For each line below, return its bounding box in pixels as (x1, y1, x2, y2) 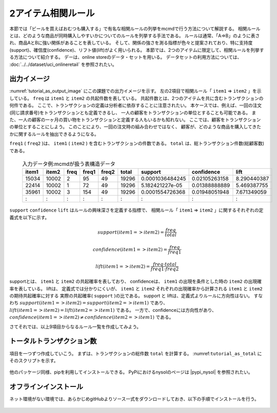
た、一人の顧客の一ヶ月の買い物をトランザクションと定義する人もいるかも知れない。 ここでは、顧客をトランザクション (9, 117, 261, 123)
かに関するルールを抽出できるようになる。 (9, 131, 99, 137)
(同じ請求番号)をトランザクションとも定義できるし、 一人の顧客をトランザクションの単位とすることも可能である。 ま (9, 109, 257, 116)
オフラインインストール (9, 382, 84, 391)
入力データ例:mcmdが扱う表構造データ (22, 160, 116, 168)
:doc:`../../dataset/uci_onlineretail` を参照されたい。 (9, 61, 117, 67)
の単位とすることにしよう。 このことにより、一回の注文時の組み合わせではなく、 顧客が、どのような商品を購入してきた (9, 124, 261, 130)
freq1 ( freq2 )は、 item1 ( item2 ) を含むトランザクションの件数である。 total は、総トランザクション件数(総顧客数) (9, 141, 265, 147)
